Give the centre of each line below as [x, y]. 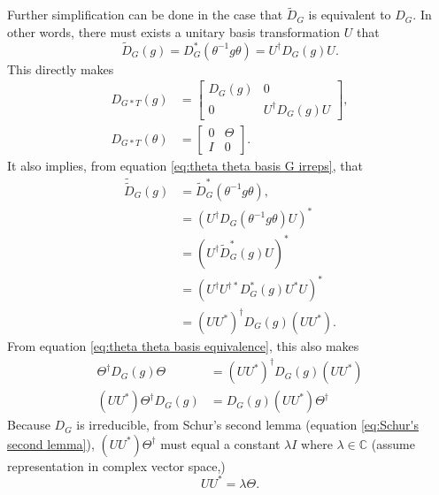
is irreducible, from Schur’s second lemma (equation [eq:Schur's [247, 425]
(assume [393, 443]
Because [29, 425]
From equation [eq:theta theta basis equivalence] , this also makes [183, 346]
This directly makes [61, 69]
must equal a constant [220, 443]
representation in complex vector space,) [116, 465]
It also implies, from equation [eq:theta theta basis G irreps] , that [185, 165]
